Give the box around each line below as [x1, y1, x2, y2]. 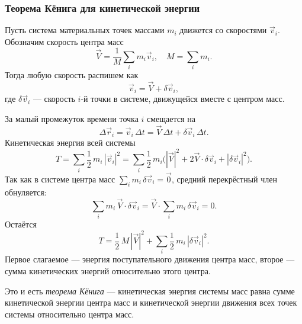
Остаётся [5, 217, 37, 230]
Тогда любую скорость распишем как [5, 69, 139, 81]
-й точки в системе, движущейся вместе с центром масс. [81, 92, 285, 105]
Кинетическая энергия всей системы [5, 136, 136, 149]
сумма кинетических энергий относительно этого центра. [5, 264, 211, 277]
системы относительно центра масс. [5, 307, 134, 320]
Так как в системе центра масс [5, 172, 115, 185]
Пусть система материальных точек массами [5, 24, 165, 36]
